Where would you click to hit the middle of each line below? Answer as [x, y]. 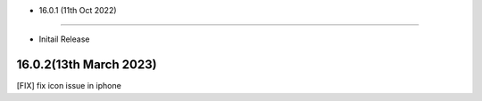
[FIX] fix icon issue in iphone [69, 86]
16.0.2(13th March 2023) [87, 65]
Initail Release [64, 39]
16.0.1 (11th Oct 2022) [78, 10]
